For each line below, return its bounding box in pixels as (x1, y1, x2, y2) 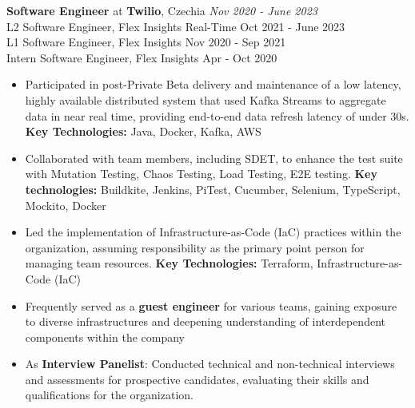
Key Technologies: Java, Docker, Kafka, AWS (25, 123, 261, 140)
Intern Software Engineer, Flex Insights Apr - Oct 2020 (6, 49, 277, 65)
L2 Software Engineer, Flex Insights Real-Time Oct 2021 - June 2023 (6, 18, 345, 34)
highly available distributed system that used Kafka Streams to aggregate (25, 91, 386, 108)
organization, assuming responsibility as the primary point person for (25, 239, 365, 255)
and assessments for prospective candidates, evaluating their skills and (25, 370, 369, 387)
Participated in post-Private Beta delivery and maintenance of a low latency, (25, 76, 401, 93)
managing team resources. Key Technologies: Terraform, (25, 255, 313, 271)
